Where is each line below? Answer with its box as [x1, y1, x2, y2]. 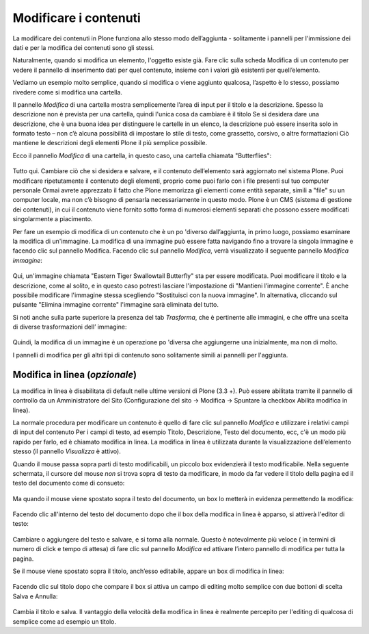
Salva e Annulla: [12, 592, 58, 600]
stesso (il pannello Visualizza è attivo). [12, 447, 121, 455]
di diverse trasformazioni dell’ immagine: [12, 322, 127, 331]
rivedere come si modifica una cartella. [12, 88, 123, 96]
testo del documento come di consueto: [12, 479, 125, 487]
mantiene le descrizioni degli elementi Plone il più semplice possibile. [12, 139, 208, 147]
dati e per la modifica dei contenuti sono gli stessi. [12, 43, 154, 51]
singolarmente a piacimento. [12, 215, 93, 223]
